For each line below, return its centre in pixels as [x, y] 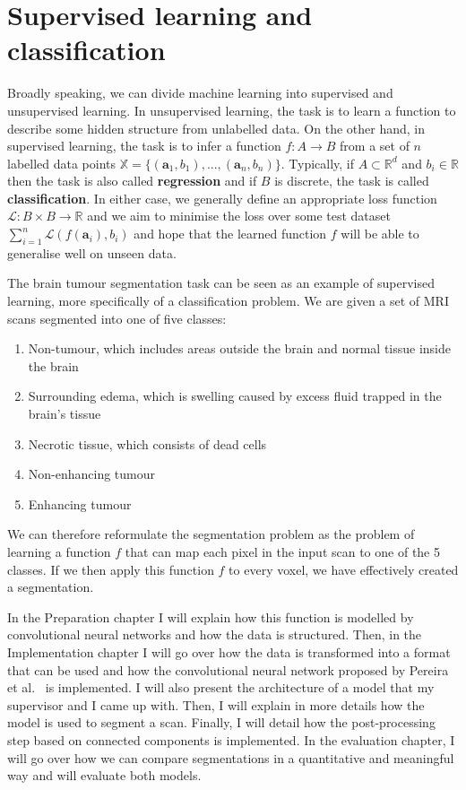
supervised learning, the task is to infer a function [144, 146]
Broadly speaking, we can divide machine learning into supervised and [200, 93]
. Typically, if [318, 163]
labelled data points [62, 163]
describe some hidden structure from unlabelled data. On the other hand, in [216, 128]
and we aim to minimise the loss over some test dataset [239, 216]
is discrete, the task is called [352, 181]
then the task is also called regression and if [132, 181]
